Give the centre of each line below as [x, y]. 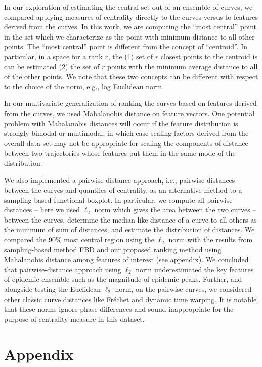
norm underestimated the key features [195, 269]
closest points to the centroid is [209, 56]
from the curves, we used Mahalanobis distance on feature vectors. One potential [129, 113]
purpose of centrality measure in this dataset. [74, 319]
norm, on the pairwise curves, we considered [183, 289]
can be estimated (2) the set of [52, 66]
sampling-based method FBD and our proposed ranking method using [113, 249]
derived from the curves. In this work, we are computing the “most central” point [130, 27]
